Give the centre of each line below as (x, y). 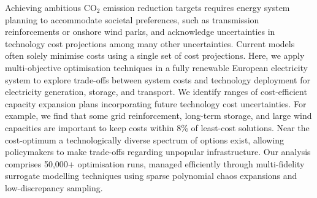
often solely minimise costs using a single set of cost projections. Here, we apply (155, 55)
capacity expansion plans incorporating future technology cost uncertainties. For (156, 103)
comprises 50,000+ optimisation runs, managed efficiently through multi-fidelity (155, 163)
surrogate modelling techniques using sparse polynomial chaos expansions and (151, 176)
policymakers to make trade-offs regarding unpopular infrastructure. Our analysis (158, 152)
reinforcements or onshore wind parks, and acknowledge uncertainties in (140, 32)
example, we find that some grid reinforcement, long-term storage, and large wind (158, 116)
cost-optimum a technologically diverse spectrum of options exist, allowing (145, 139)
